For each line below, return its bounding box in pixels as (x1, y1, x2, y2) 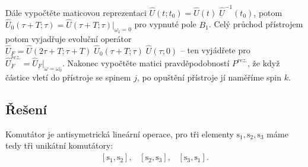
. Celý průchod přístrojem (208, 18, 303, 30)
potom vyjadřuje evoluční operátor (5, 32, 132, 44)
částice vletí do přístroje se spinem (5, 71, 131, 83)
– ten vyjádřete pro (180, 44, 250, 56)
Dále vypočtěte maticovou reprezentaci (5, 6, 147, 18)
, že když (247, 56, 280, 69)
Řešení (5, 100, 47, 118)
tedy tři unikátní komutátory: (5, 139, 113, 152)
